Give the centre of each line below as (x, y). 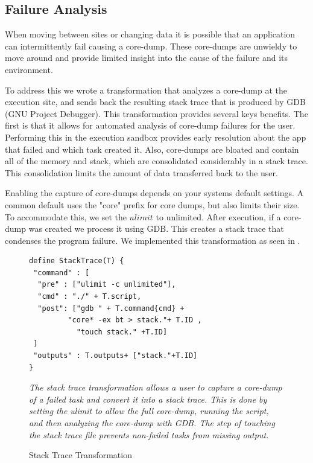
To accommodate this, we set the (66, 216)
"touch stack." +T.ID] (122, 332)
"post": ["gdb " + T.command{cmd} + (111, 308)
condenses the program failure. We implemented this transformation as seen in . (153, 240)
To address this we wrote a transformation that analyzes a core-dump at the (146, 90)
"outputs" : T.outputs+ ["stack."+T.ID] (115, 356)
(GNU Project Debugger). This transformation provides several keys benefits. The (156, 113)
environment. (29, 69)
